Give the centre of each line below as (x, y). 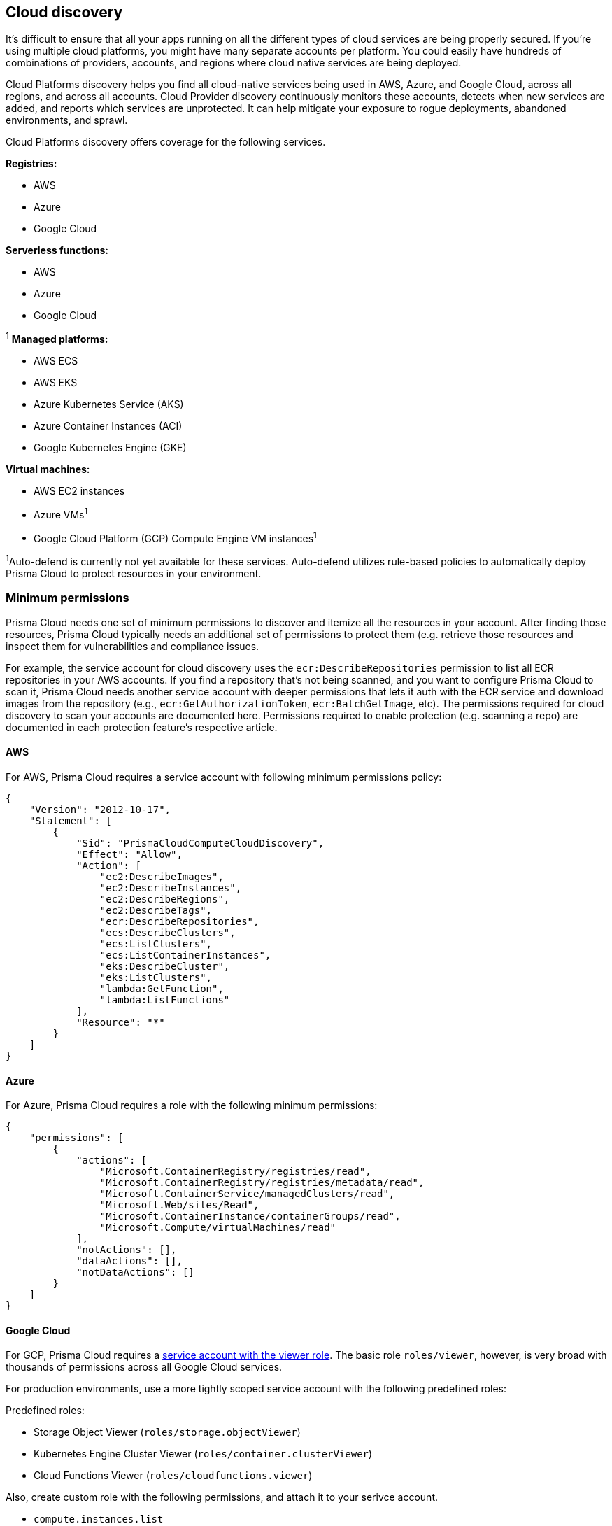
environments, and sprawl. (67, 120)
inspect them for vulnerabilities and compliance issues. (133, 646)
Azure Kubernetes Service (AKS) (109, 404)
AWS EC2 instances (79, 491)
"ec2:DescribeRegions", (165, 899)
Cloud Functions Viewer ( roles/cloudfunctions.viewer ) (173, 1476)
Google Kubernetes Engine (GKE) (110, 448)
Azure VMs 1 (61, 514)
